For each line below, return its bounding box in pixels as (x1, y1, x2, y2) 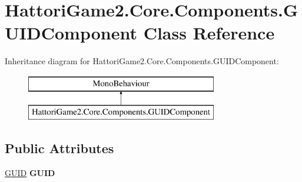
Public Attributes (5, 139, 114, 157)
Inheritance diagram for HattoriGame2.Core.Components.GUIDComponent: (5, 55, 279, 67)
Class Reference (143, 21, 275, 45)
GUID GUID (5, 167, 55, 179)
